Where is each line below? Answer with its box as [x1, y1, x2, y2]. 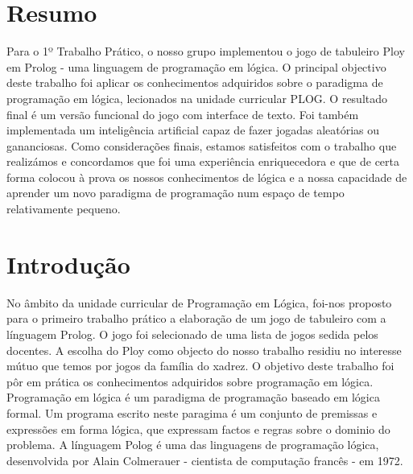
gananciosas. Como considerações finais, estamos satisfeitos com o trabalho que [6, 137, 397, 154]
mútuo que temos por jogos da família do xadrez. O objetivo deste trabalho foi [6, 357, 394, 374]
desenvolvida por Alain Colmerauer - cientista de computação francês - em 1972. [6, 451, 403, 468]
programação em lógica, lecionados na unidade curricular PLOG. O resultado [6, 89, 388, 106]
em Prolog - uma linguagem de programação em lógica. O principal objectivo [6, 58, 386, 75]
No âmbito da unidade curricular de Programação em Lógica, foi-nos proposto [6, 294, 392, 311]
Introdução [6, 247, 130, 280]
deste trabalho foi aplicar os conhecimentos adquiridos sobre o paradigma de [6, 74, 383, 91]
